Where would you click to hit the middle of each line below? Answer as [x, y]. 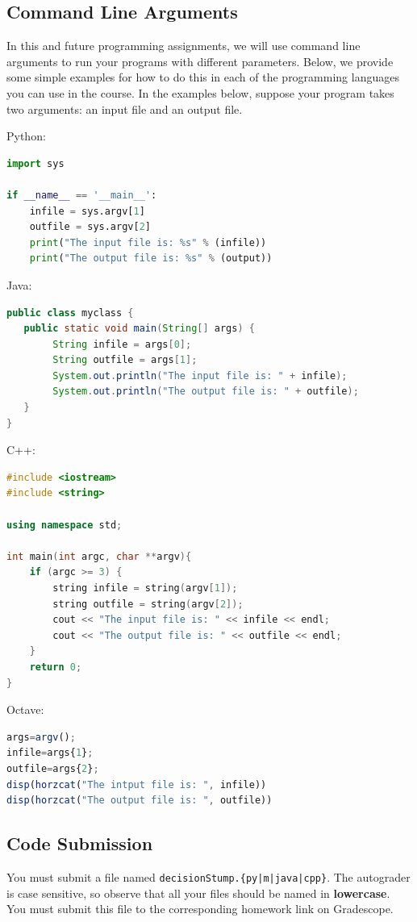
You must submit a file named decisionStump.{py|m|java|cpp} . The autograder [208, 876]
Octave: [25, 709]
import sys [35, 163]
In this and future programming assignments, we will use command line [183, 46]
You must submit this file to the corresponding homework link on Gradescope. [200, 909]
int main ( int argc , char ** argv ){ [99, 556]
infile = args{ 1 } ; [50, 753]
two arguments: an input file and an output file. [125, 108]
